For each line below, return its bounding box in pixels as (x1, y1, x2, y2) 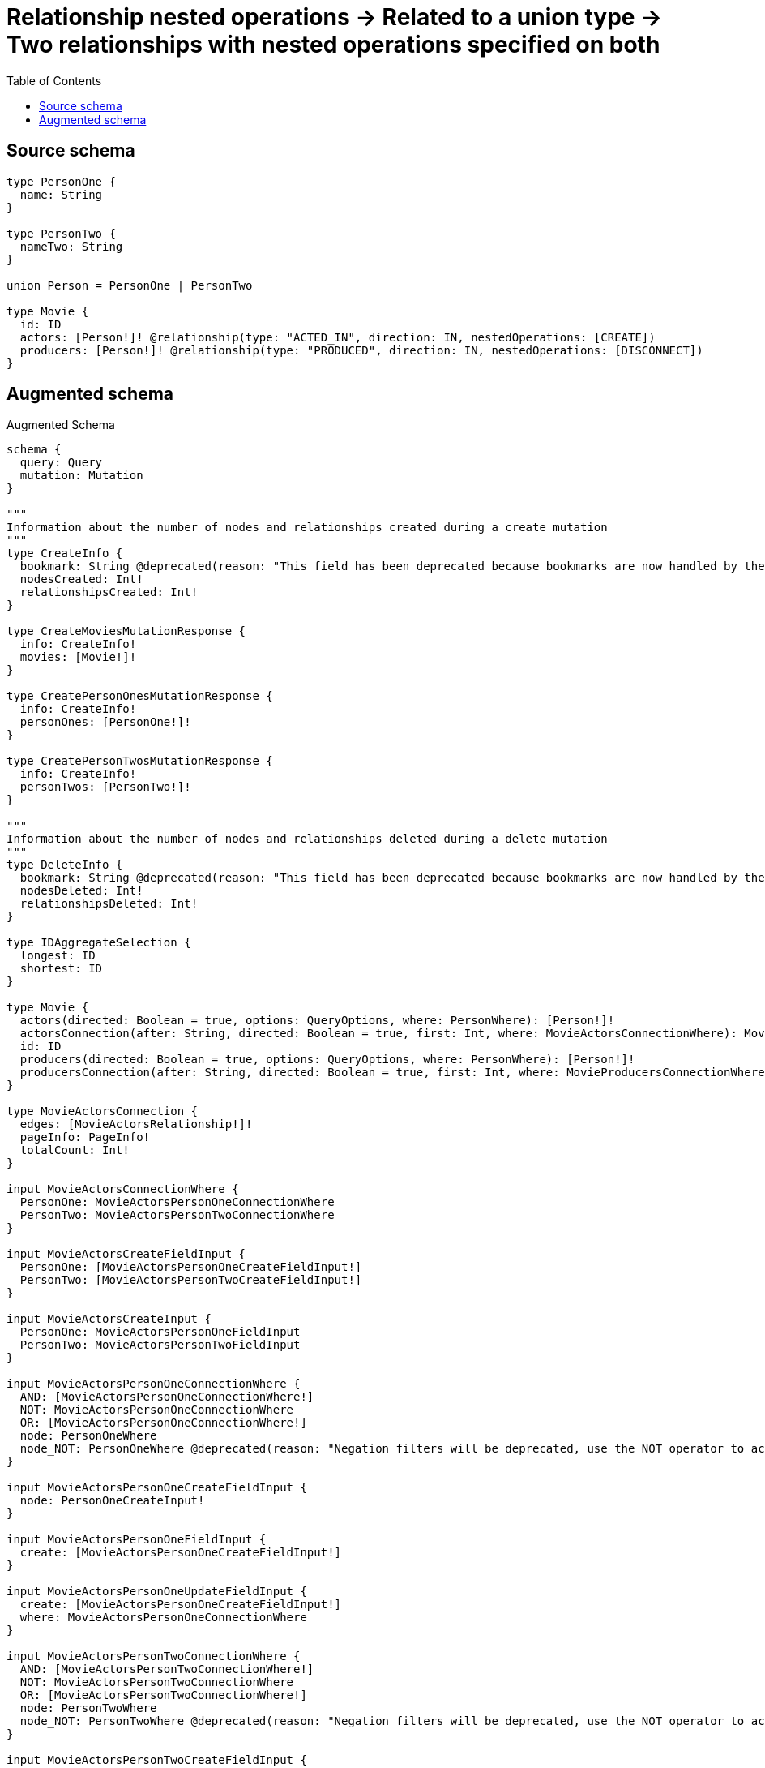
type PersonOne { (6, 174, 116, 188)
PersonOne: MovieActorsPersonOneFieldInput (19, 1325, 301, 1339)
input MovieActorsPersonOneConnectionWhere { (6, 1377, 301, 1391)
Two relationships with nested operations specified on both (6, 31, 660, 58)
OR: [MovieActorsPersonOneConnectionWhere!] (19, 1416, 307, 1430)
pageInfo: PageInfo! (19, 1131, 151, 1144)
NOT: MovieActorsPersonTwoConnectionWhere (19, 1676, 294, 1689)
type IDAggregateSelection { (6, 936, 191, 950)
